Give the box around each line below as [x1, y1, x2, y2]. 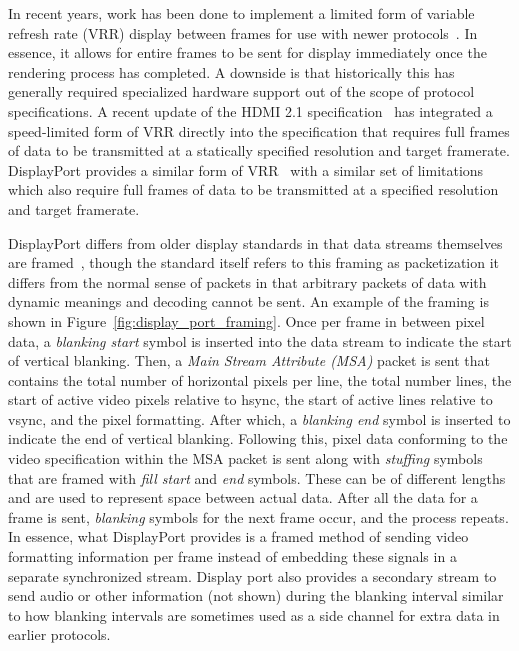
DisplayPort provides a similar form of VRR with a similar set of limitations [8, 159, 484, 180]
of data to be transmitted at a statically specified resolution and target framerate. [8, 140, 510, 161]
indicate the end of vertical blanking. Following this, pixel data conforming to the [8, 428, 508, 449]
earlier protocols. [8, 624, 111, 645]
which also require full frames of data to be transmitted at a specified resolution [8, 179, 499, 200]
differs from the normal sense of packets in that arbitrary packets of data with [8, 271, 487, 292]
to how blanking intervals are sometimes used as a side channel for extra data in [8, 604, 500, 625]
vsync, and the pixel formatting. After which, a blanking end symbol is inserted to [8, 408, 511, 429]
